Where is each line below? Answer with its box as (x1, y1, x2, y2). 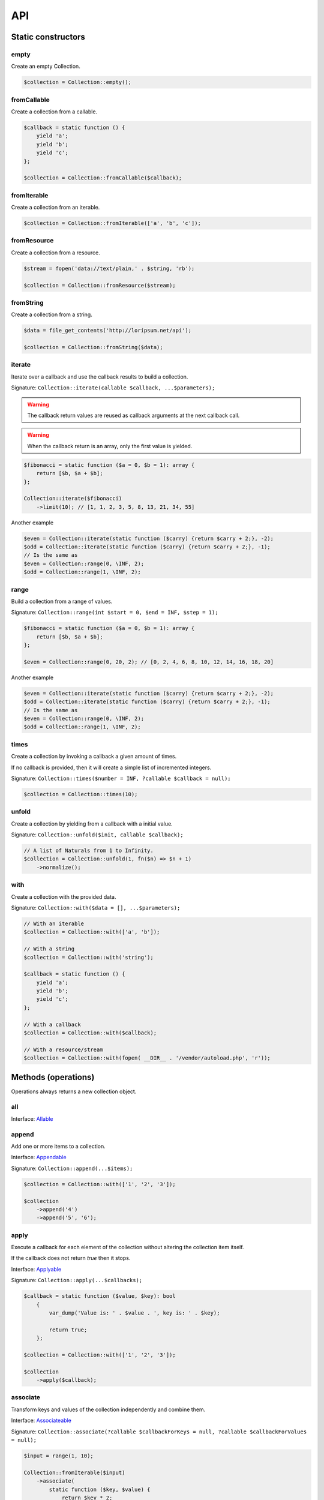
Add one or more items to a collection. (11, 1142, 106, 1150)
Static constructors (11, 32, 85, 42)
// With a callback (23, 1021, 81, 1028)
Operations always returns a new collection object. (11, 1088, 137, 1095)
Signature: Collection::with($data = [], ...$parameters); (11, 904, 181, 911)
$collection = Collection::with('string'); (23, 954, 154, 961)
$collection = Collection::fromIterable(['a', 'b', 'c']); (23, 220, 201, 227)
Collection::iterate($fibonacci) (23, 495, 122, 502)
